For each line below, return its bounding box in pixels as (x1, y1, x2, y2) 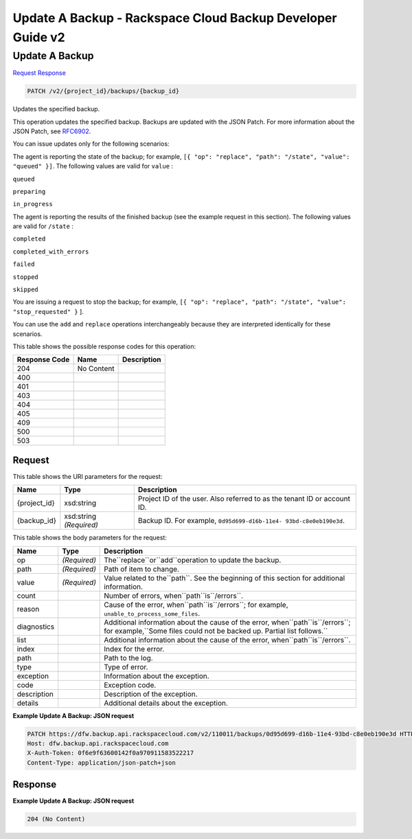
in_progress (12, 200, 53, 208)
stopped (12, 273, 39, 281)
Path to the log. (104, 653, 154, 662)
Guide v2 (12, 30, 65, 45)
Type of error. (104, 662, 148, 671)
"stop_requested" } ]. (12, 307, 84, 315)
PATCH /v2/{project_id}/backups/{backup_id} (27, 87, 180, 96)
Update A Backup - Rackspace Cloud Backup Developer (12, 10, 337, 25)
